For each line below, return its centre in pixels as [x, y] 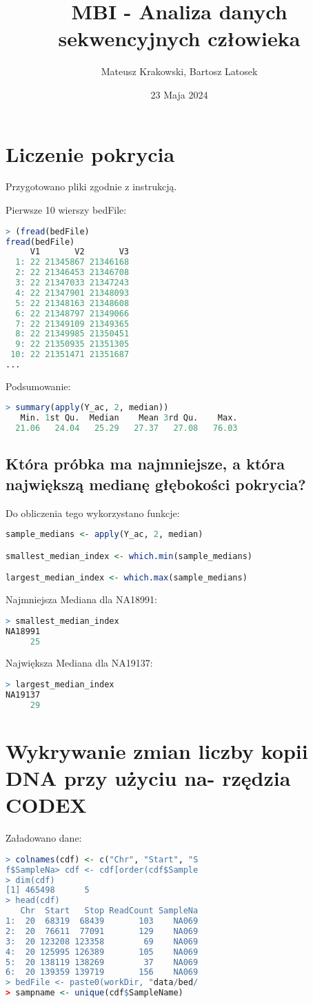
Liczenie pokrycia [90, 153]
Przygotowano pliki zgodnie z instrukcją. [91, 186]
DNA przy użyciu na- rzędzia [148, 778]
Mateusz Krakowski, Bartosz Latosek [179, 71]
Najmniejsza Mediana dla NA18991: [81, 599]
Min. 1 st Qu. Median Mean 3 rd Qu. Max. [129, 418]
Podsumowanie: [38, 386]
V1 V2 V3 [79, 252]
